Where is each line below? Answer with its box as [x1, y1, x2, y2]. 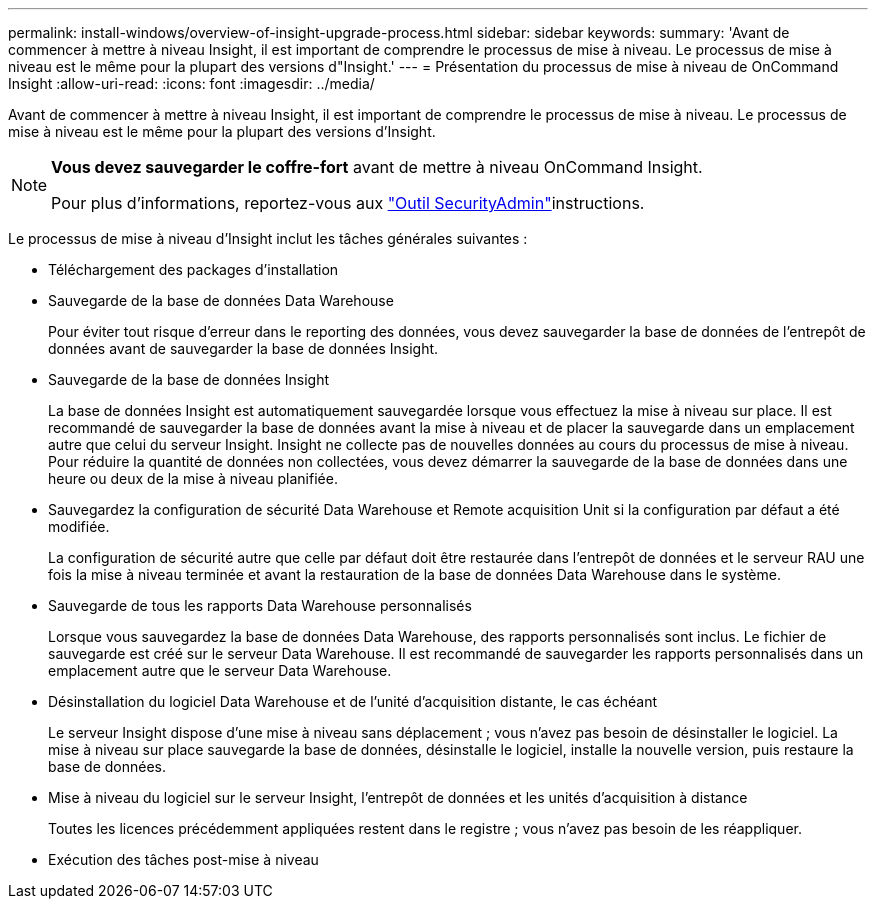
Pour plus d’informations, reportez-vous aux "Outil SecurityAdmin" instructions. [51, 193, 645, 213]
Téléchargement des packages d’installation [48, 261, 339, 278]
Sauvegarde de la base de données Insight [48, 371, 330, 388]
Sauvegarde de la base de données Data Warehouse [48, 292, 394, 309]
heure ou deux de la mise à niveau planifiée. [48, 470, 338, 487]
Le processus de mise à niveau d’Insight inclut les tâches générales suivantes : [8, 230, 528, 247]
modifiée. [48, 518, 110, 535]
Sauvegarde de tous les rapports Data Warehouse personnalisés [48, 597, 472, 614]
